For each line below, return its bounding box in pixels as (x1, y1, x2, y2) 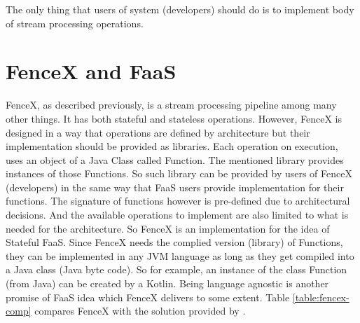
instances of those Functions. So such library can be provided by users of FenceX (6, 166, 352, 181)
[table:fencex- (292, 289, 349, 304)
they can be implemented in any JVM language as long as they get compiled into (6, 248, 354, 263)
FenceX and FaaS (6, 57, 176, 85)
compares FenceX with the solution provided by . (34, 303, 246, 318)
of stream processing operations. (6, 15, 144, 30)
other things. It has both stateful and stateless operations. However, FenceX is (6, 111, 342, 125)
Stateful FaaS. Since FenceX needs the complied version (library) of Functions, (6, 235, 343, 249)
